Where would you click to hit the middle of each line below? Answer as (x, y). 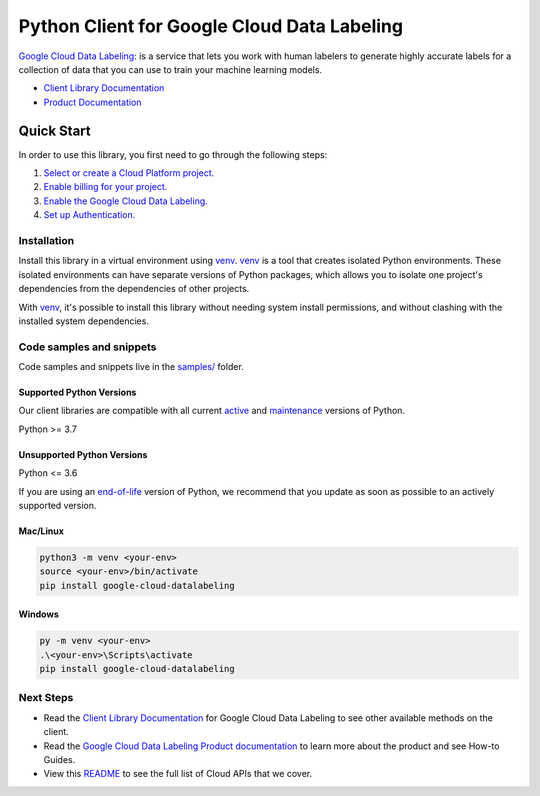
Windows (38, 614)
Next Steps (46, 698)
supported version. (57, 505)
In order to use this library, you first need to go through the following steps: (173, 154)
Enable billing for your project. (105, 187)
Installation (46, 240)
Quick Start (54, 130)
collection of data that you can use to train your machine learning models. (170, 69)
